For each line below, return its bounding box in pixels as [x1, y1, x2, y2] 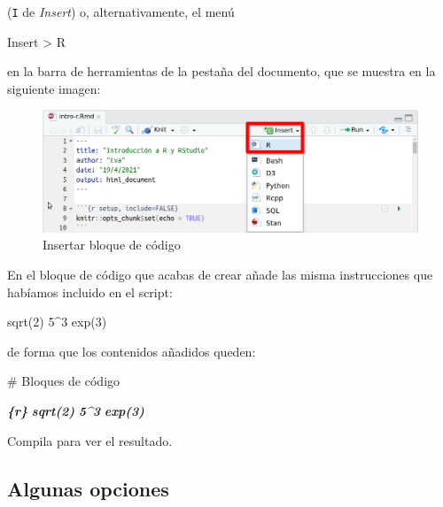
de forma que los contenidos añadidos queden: [7, 342, 256, 360]
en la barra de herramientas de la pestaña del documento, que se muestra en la [7, 62, 436, 81]
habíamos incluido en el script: [7, 282, 173, 301]
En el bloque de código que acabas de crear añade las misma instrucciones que [7, 265, 433, 283]
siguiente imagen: [7, 79, 101, 97]
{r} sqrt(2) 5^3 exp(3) [7, 401, 144, 419]
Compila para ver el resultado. [7, 431, 173, 449]
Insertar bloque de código [43, 235, 181, 254]
